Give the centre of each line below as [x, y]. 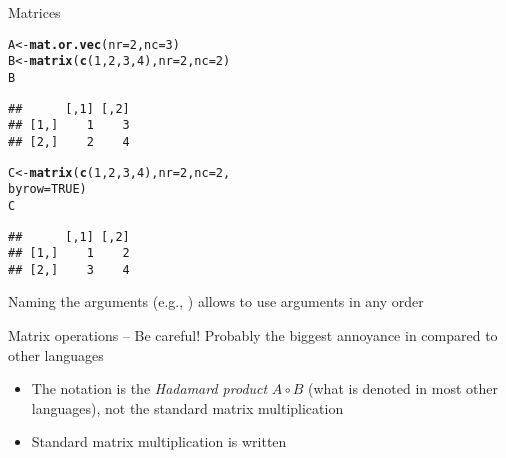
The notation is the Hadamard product [149, 388]
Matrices [34, 12]
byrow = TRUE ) [47, 189]
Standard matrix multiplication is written [159, 441]
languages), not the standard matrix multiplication [187, 407]
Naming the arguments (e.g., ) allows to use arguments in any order [216, 301]
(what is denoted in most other [403, 388]
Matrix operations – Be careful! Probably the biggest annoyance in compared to [253, 335]
